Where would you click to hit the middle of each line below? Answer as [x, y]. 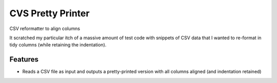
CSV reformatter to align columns [45, 29]
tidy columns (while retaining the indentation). [58, 45]
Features [24, 59]
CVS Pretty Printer [50, 13]
